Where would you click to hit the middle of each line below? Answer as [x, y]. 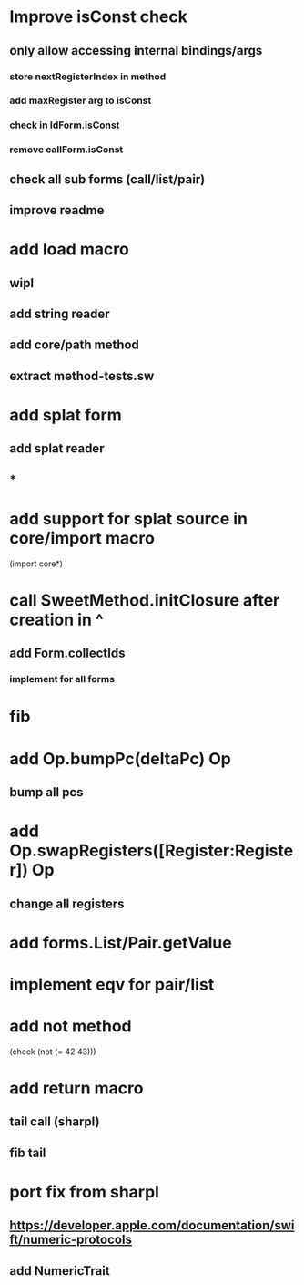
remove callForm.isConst [66, 150]
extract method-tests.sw [82, 376]
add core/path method [74, 345]
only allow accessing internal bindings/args [136, 51]
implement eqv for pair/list [112, 984]
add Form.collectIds [67, 653]
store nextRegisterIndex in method [88, 77]
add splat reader [57, 449]
